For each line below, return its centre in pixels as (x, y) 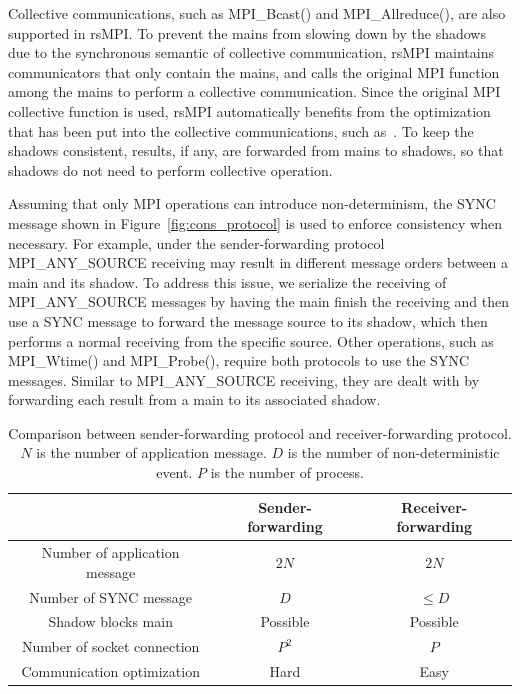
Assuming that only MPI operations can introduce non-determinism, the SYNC (252, 203)
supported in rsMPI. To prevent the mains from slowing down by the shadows (247, 32)
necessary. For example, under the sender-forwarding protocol (196, 242)
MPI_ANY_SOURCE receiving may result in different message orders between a (258, 262)
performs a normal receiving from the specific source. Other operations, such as (251, 340)
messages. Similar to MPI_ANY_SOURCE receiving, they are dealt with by (244, 379)
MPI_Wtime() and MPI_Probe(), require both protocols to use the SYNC (238, 360)
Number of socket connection (110, 646)
